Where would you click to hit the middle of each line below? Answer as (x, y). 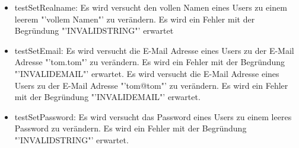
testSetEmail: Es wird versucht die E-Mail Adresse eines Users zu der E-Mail (154, 50)
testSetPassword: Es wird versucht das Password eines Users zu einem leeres (153, 116)
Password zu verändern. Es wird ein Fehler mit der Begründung (131, 128)
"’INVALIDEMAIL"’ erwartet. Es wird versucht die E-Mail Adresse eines (147, 73)
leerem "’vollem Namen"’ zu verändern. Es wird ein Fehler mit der (135, 19)
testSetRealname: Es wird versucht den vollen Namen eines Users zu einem (151, 7)
